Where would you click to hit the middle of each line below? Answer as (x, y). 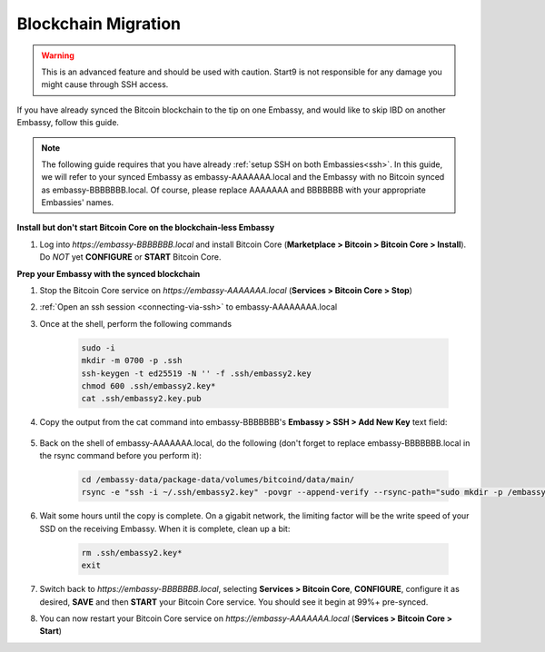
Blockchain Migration (99, 24)
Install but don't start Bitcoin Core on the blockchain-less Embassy (146, 228)
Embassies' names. (78, 203)
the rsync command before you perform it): (120, 456)
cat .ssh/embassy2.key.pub (141, 399)
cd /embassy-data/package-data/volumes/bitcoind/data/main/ (218, 480)
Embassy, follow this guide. (68, 123)
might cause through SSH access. (105, 84)
